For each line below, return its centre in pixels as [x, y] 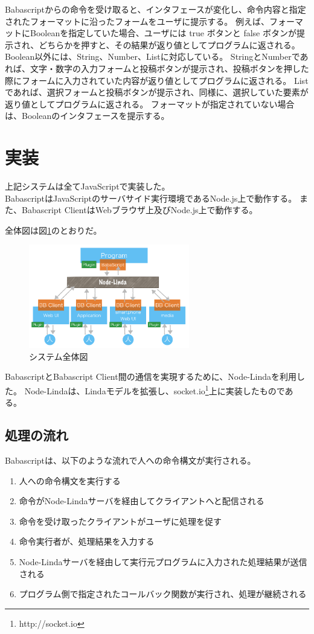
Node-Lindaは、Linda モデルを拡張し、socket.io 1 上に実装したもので [155, 389]
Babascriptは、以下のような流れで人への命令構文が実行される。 [130, 460]
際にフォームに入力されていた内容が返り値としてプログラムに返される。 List [157, 80]
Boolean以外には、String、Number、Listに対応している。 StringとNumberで [152, 56]
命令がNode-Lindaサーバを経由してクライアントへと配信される [142, 501]
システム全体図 [59, 356]
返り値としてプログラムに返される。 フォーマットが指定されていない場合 [150, 104]
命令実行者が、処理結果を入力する [87, 541]
